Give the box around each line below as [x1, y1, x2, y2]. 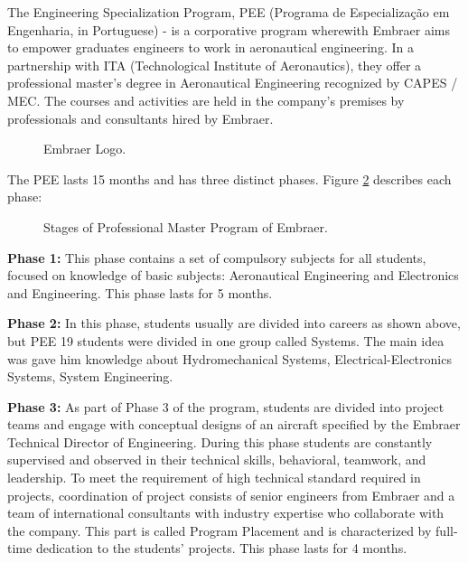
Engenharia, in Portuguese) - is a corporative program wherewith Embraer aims [7, 20, 451, 39]
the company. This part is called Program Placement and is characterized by [7, 521, 432, 540]
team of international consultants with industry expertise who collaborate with [7, 503, 445, 522]
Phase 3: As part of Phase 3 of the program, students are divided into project [7, 397, 445, 416]
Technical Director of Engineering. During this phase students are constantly [7, 432, 433, 451]
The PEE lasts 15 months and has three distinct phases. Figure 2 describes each [7, 169, 452, 188]
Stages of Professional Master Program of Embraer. [43, 217, 328, 236]
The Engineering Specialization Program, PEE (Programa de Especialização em [7, 3, 450, 21]
